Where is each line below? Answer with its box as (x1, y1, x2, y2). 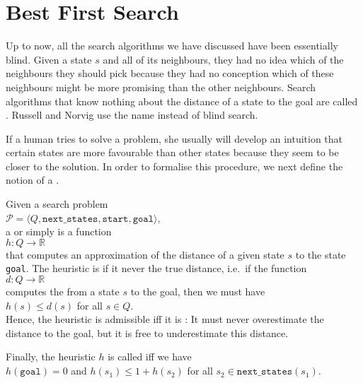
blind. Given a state (6, 52, 92, 66)
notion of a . (6, 172, 59, 187)
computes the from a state (6, 284, 120, 299)
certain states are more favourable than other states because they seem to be (6, 145, 339, 160)
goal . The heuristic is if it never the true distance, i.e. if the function (6, 261, 307, 276)
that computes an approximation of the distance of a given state (6, 247, 284, 261)
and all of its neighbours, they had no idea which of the (103, 52, 344, 66)
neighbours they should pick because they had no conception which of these (6, 66, 334, 81)
